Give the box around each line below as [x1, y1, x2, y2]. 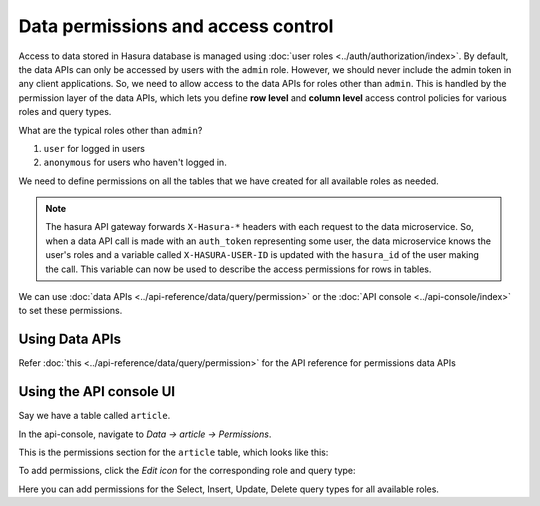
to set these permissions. [18, 305, 123, 317]
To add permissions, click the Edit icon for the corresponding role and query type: [18, 465, 356, 477]
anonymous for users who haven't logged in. [43, 156, 227, 169]
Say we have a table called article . [18, 410, 171, 422]
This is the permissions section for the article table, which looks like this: [18, 446, 329, 458]
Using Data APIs [18, 331, 122, 348]
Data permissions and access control [18, 15, 334, 37]
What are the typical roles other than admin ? [18, 124, 203, 136]
